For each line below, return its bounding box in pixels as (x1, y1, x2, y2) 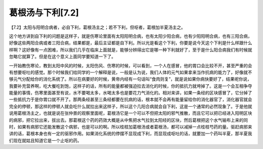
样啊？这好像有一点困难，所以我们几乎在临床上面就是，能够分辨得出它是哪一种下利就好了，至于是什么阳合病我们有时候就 (9, 47, 252, 53)
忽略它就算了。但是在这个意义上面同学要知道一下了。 (9, 54, 116, 59)
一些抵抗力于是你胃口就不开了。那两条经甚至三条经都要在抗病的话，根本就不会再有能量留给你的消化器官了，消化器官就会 (9, 96, 252, 102)
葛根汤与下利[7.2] (9, 7, 79, 18)
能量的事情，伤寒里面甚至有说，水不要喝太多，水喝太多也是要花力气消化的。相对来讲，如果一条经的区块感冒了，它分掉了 (9, 90, 252, 96)
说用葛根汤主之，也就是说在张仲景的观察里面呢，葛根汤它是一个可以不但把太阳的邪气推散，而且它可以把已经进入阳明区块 (9, 110, 252, 116)
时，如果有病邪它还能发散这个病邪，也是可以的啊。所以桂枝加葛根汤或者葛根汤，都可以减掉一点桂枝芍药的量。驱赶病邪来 (9, 124, 252, 130)
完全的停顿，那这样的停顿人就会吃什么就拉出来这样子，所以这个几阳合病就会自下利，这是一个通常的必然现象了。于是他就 (9, 103, 252, 109)
